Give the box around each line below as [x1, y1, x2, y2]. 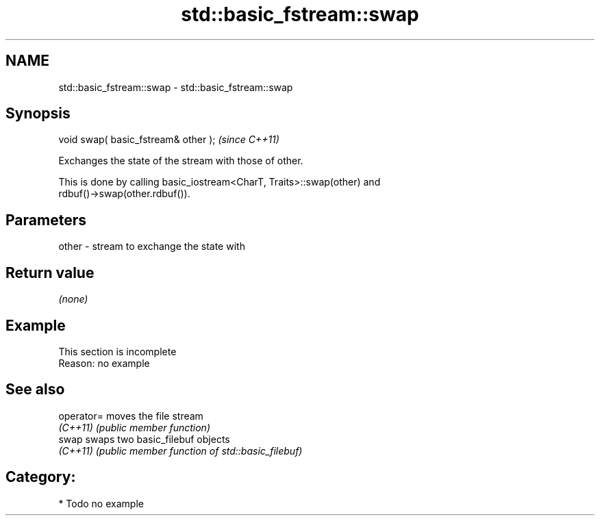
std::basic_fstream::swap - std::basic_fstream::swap [58, 81, 293, 93]
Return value [5, 264, 95, 281]
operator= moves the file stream [58, 409, 203, 422]
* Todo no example [58, 497, 144, 509]
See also [5, 381, 65, 398]
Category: [5, 468, 76, 486]
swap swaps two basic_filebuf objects [58, 433, 230, 445]
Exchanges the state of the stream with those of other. [58, 155, 303, 167]
